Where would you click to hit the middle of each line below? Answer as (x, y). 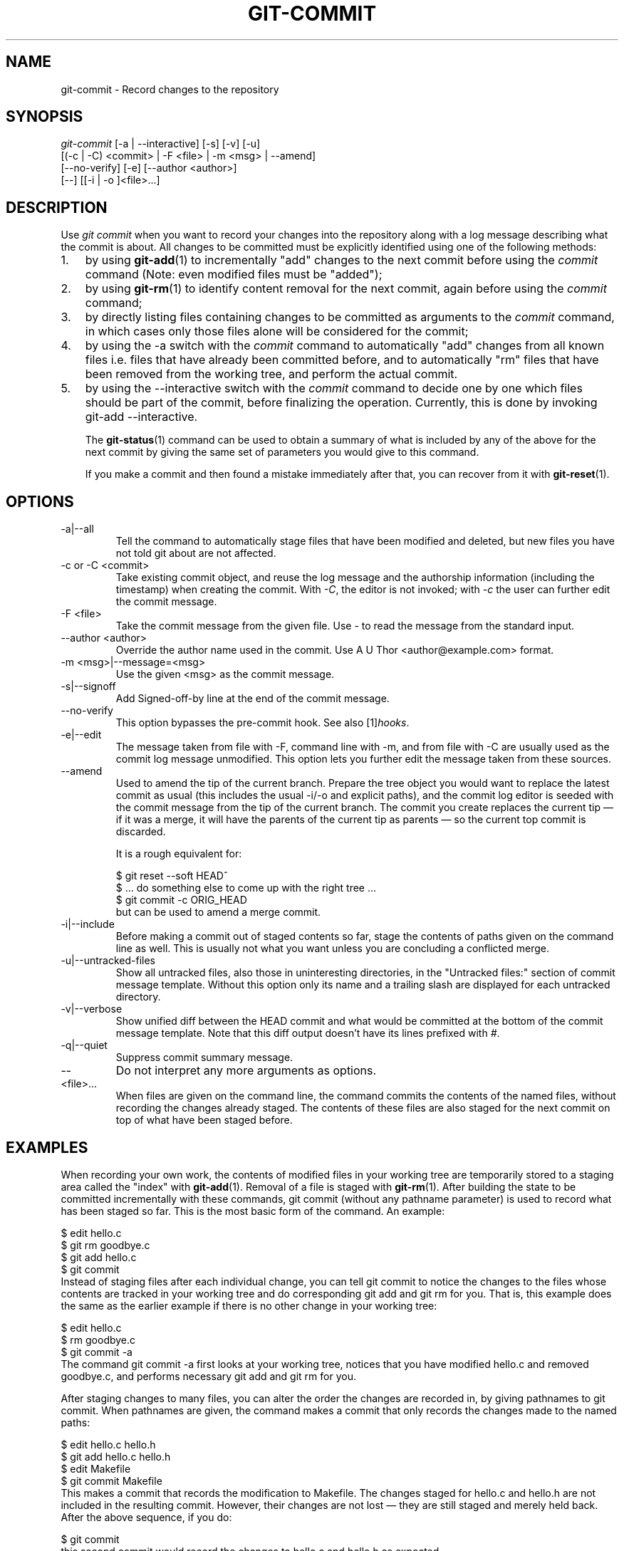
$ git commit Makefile (111, 1480)
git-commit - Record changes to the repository (170, 89)
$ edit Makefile (96, 1468)
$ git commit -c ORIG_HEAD (181, 900)
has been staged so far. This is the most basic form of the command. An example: (253, 1211)
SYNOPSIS (45, 117)
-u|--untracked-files (108, 961)
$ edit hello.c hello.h (108, 1444)
